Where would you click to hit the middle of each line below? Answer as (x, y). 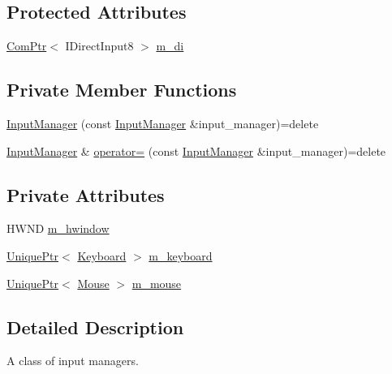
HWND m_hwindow (58, 228)
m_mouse (157, 283)
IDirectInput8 (99, 46)
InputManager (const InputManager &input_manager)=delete (163, 123)
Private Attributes (86, 194)
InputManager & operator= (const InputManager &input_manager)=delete (196, 150)
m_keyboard (181, 255)
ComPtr (27, 46)
